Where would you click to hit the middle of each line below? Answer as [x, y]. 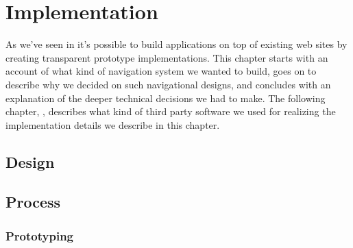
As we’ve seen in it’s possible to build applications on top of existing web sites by [176, 44]
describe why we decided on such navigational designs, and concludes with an [168, 84]
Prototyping [39, 235]
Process [33, 202]
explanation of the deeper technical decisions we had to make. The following [166, 98]
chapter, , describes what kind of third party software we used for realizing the [171, 111]
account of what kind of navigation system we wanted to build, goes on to [161, 71]
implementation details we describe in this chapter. [113, 124]
